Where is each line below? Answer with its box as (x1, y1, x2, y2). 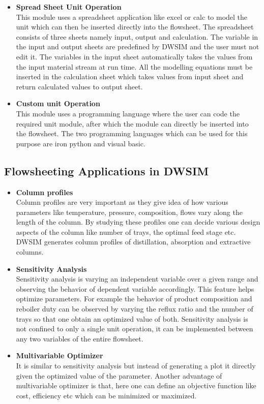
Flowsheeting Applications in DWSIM (4, 163, 209, 178)
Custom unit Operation (16, 98, 100, 109)
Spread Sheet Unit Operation (16, 2, 122, 12)
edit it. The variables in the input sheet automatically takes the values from (16, 51, 253, 61)
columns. (16, 246, 44, 257)
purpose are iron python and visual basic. (16, 138, 145, 148)
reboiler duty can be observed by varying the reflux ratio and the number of (16, 303, 253, 314)
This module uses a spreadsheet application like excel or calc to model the (16, 11, 248, 22)
